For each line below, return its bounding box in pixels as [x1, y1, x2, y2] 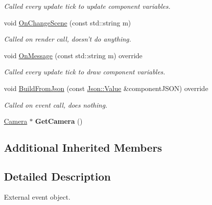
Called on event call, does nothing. [4, 99, 108, 110]
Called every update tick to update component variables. [4, 1, 170, 11]
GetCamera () [35, 116, 83, 126]
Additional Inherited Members [4, 140, 162, 155]
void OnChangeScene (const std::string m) [4, 17, 131, 27]
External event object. [4, 191, 71, 202]
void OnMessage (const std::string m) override [4, 50, 142, 60]
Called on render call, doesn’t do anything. [4, 34, 131, 44]
